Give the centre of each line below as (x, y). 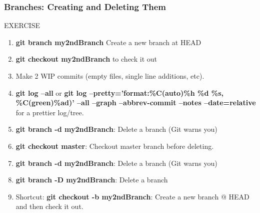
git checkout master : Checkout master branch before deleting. (115, 146)
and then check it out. (49, 206)
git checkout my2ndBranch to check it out (86, 59)
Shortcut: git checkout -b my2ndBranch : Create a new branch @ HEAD (132, 196)
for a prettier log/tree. (50, 112)
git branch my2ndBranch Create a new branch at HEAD (108, 42)
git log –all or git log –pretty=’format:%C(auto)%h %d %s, (119, 92)
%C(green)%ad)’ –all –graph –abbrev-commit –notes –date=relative (136, 102)
